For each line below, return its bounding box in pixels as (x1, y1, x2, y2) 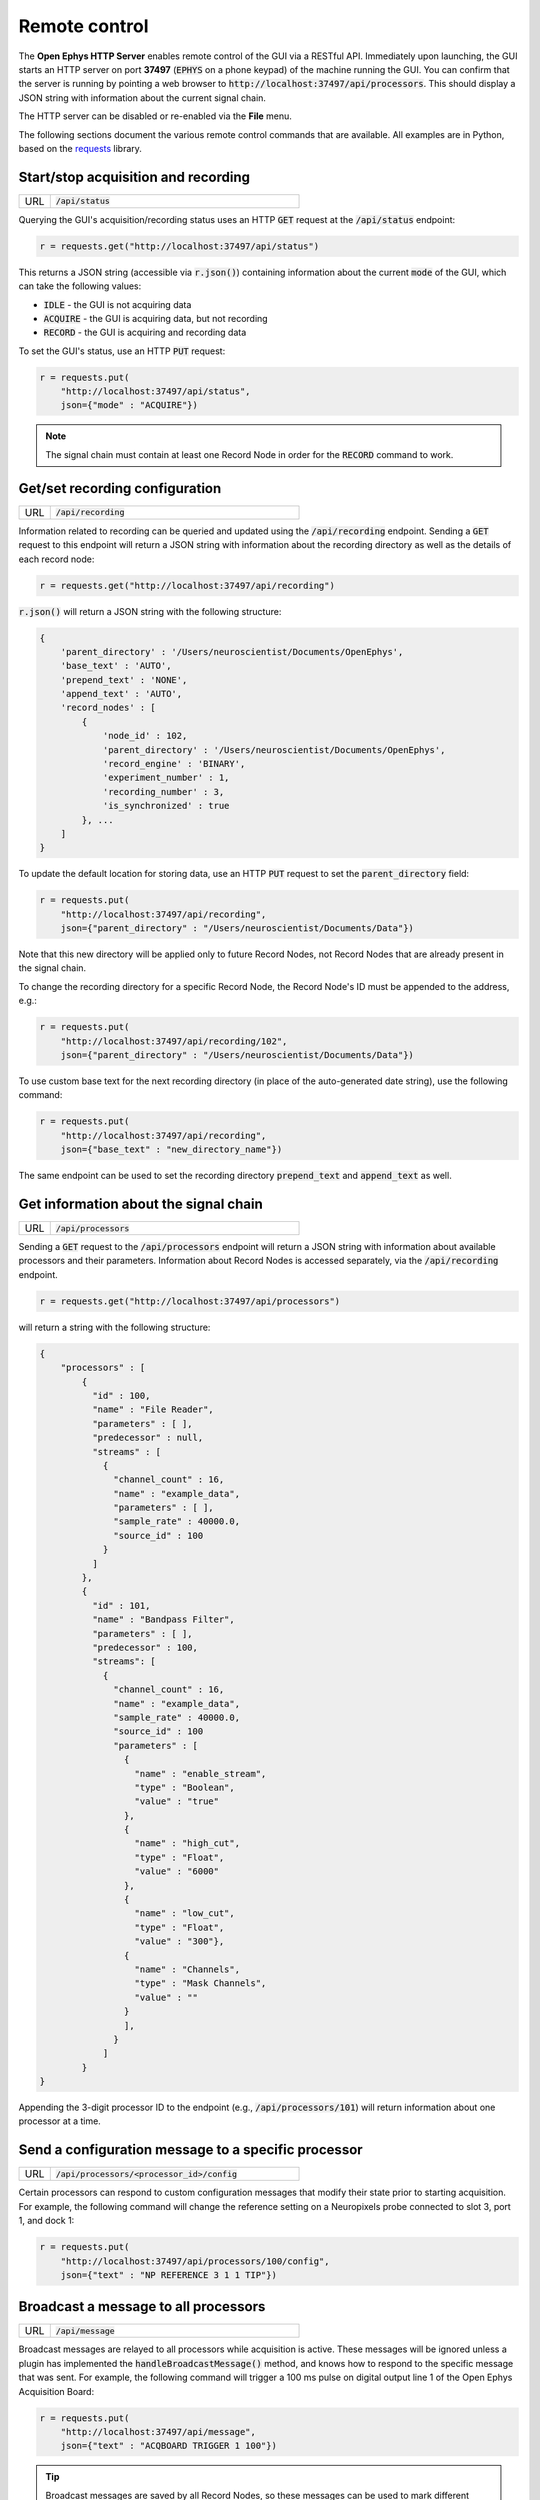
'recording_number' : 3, (102, 786, 225, 797)
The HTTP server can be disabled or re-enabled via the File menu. (18, 110, 292, 122)
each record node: (18, 553, 95, 565)
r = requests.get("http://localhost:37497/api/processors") (39, 1295, 341, 1307)
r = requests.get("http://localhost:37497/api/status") (39, 240, 320, 252)
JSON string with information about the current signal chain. (18, 91, 267, 104)
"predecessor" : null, (91, 1432, 204, 1444)
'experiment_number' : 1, (102, 772, 230, 784)
